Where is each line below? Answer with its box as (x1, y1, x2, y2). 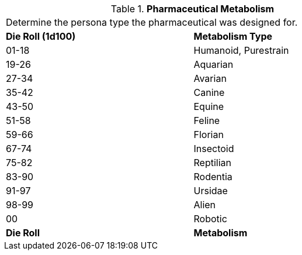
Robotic (193, 213, 227, 225)
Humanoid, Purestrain (193, 44, 289, 56)
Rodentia (193, 171, 232, 182)
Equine (193, 101, 224, 112)
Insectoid (193, 143, 234, 154)
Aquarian (193, 58, 234, 70)
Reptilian (193, 157, 231, 168)
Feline (193, 115, 220, 126)
